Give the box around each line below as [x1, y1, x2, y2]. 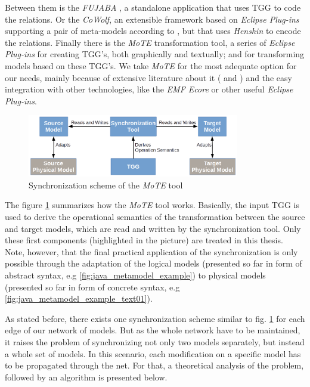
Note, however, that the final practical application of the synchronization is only [5, 245, 298, 258]
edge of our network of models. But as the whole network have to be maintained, [5, 324, 300, 336]
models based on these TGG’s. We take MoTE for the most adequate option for [5, 59, 297, 72]
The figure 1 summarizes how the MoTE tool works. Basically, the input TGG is [5, 199, 299, 211]
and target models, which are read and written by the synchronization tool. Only [5, 222, 301, 234]
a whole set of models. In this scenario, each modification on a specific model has [5, 347, 301, 360]
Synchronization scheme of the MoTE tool [29, 178, 183, 191]
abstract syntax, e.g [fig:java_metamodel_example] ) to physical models [5, 268, 266, 281]
